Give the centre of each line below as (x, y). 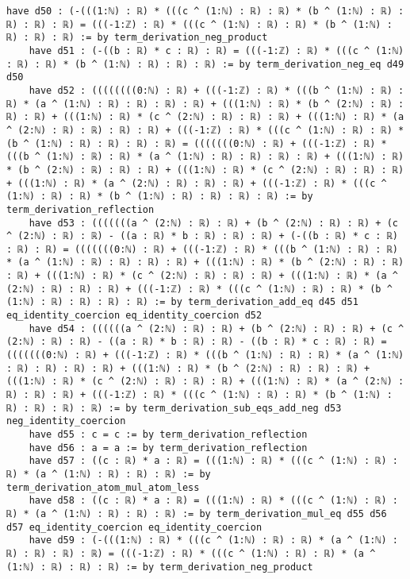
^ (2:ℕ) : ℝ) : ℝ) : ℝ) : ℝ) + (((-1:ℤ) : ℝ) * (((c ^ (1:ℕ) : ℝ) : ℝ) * (205, 130)
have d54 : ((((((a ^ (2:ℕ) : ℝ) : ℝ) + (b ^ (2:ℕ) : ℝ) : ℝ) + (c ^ (216, 328)
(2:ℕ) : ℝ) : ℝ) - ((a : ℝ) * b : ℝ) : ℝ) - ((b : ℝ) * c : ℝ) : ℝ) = (197, 342)
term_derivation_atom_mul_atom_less (103, 487)
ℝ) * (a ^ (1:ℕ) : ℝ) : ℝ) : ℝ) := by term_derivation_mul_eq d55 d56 (197, 513)
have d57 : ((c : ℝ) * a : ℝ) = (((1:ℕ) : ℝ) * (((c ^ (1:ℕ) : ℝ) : (213, 461)
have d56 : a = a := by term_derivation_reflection (168, 448)
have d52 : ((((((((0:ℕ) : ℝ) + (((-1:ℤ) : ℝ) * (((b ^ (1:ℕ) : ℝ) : (216, 90)
